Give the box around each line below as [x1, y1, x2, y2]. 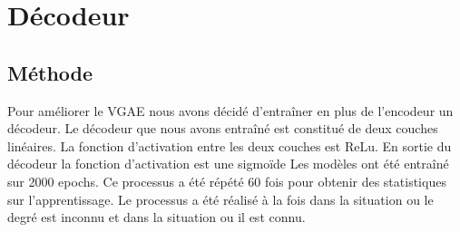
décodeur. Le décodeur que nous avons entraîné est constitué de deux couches [7, 119, 438, 138]
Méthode [7, 58, 93, 86]
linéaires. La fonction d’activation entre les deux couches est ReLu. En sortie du [7, 136, 452, 155]
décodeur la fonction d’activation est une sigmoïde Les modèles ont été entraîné [7, 154, 449, 173]
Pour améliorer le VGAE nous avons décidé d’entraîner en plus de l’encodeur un [7, 101, 454, 120]
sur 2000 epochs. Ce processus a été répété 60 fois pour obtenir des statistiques [7, 171, 446, 190]
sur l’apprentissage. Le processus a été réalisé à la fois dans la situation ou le [7, 189, 434, 208]
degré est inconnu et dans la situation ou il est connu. [7, 208, 306, 227]
